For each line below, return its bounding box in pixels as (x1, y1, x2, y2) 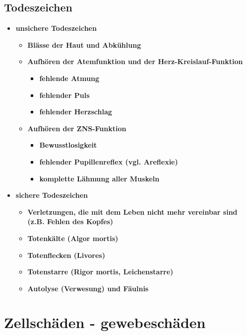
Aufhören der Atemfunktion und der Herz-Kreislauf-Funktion (27, 56, 243, 67)
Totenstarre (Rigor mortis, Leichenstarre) (27, 266, 174, 277)
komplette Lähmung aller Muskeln (39, 173, 160, 183)
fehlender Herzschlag (39, 106, 112, 117)
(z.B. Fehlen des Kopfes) (27, 216, 114, 227)
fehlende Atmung (39, 73, 99, 83)
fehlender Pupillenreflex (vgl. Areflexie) (39, 156, 178, 167)
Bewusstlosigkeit (39, 140, 97, 150)
